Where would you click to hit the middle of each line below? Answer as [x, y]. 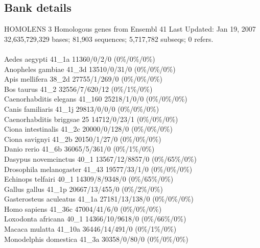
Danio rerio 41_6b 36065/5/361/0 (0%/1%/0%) [79, 149]
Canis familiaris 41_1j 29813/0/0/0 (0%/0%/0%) [82, 108]
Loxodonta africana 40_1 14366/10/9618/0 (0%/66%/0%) [95, 219]
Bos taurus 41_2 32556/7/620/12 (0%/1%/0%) [78, 89]
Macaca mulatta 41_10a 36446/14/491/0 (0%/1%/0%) [90, 229]
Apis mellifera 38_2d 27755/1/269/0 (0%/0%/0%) [84, 79]
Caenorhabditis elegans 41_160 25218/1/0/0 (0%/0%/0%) [96, 99]
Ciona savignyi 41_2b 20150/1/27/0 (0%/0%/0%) [83, 139]
